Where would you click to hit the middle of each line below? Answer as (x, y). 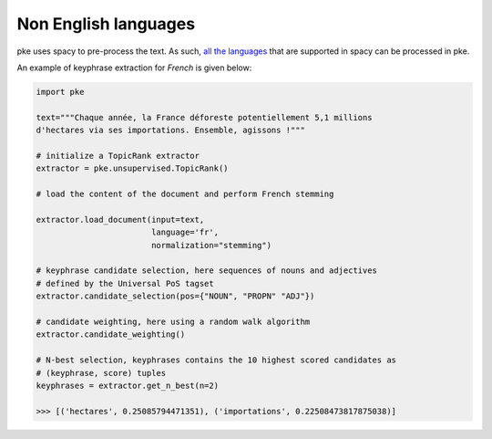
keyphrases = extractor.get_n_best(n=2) (127, 385)
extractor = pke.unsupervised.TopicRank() (132, 168)
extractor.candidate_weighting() (111, 334)
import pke (60, 92)
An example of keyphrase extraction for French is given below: (134, 68)
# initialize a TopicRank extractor (118, 156)
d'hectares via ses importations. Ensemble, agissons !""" (170, 131)
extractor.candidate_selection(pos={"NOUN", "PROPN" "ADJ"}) (175, 296)
